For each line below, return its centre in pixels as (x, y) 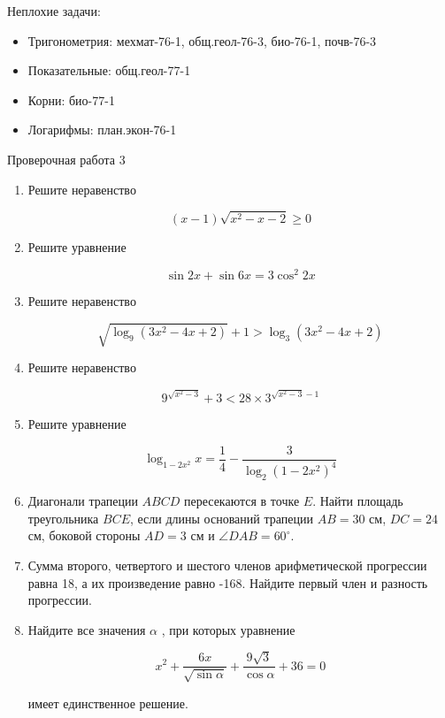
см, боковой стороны (84, 535)
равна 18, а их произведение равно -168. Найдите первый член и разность (228, 582)
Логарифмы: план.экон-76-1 (102, 130)
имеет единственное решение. (108, 703)
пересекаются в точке (242, 501)
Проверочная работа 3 (66, 159)
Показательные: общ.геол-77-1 (109, 70)
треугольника (63, 518)
